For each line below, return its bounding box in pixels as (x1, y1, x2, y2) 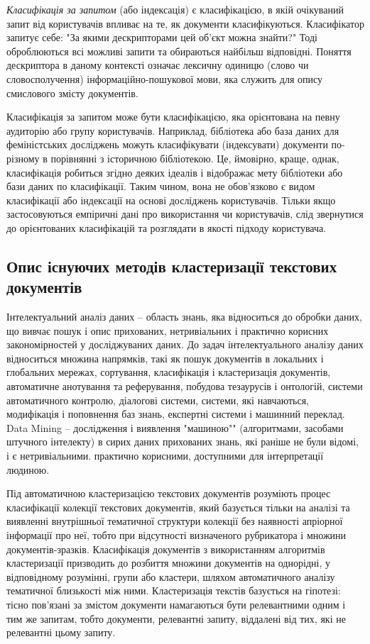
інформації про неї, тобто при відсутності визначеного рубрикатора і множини (6, 528, 347, 542)
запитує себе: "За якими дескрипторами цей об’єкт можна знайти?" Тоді (6, 30, 317, 45)
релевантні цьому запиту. (6, 625, 116, 640)
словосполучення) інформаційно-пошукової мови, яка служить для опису (6, 71, 323, 86)
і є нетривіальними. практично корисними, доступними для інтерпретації (6, 448, 324, 463)
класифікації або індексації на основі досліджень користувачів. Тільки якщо (6, 192, 336, 207)
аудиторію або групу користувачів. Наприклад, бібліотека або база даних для (6, 123, 339, 138)
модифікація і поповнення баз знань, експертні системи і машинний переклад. (6, 406, 345, 421)
